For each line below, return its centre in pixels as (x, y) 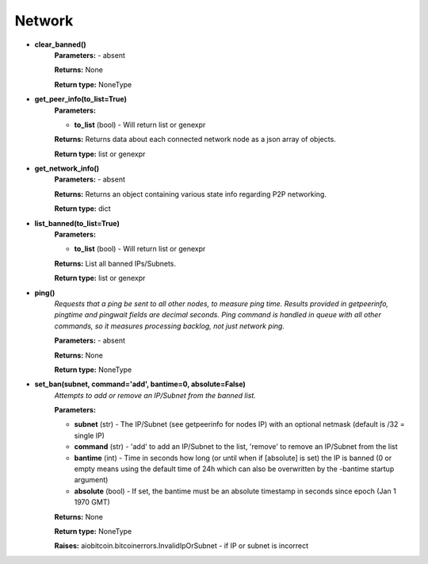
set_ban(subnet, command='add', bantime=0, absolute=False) (140, 384)
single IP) (89, 435)
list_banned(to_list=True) (77, 223)
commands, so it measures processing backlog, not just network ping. (170, 326)
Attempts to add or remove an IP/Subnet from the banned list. (155, 395)
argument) (91, 480)
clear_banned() (60, 44)
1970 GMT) (92, 502)
